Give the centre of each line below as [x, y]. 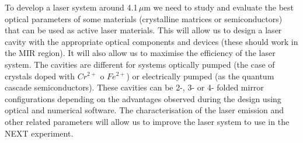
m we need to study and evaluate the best [219, 7]
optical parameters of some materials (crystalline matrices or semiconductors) [144, 18]
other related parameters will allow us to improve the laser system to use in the [147, 121]
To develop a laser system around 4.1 [71, 7]
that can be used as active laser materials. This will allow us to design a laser [143, 30]
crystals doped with [40, 76]
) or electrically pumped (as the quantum [200, 76]
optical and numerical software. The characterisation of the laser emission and [144, 110]
